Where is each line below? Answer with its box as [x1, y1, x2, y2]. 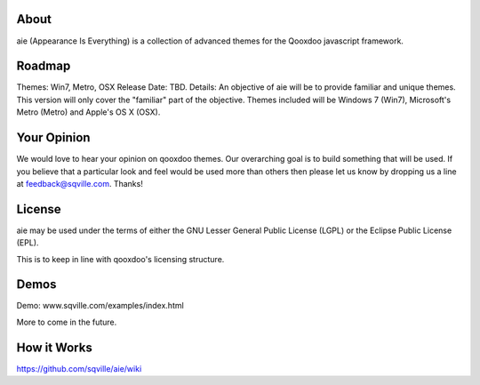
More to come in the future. [16, 317, 117, 327]
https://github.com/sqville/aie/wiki [16, 363, 142, 373]
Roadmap [16, 59, 71, 74]
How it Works [16, 340, 92, 355]
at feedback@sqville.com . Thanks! [16, 178, 144, 188]
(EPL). [16, 237, 39, 248]
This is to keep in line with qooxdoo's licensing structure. [16, 253, 225, 264]
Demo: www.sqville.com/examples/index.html [16, 301, 184, 311]
